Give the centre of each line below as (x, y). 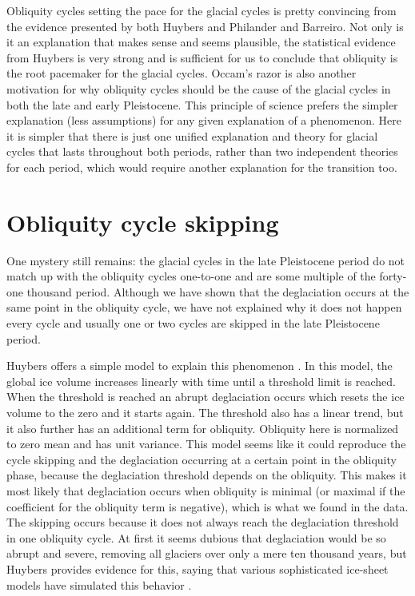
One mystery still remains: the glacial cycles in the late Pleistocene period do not (206, 260)
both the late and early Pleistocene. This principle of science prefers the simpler (202, 104)
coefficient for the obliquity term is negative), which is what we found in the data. (207, 506)
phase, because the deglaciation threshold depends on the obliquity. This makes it (207, 475)
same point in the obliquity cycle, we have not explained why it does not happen (204, 307)
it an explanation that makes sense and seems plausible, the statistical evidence (201, 42)
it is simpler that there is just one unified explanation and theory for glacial (192, 135)
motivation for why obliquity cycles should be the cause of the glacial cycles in (199, 88)
